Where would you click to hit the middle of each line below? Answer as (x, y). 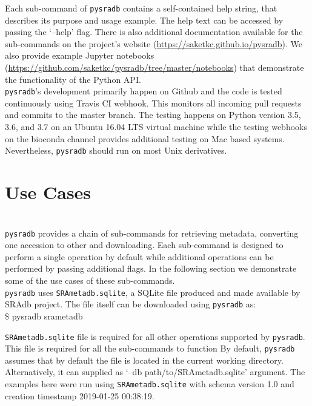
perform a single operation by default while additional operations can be (139, 256)
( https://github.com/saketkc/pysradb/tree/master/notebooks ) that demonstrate (154, 67)
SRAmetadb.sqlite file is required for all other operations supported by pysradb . (155, 336)
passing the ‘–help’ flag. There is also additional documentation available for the (154, 32)
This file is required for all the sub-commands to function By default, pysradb (150, 348)
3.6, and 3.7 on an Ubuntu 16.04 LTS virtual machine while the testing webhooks (156, 127)
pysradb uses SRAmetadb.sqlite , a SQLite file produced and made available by (153, 292)
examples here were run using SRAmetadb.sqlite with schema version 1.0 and (150, 384)
